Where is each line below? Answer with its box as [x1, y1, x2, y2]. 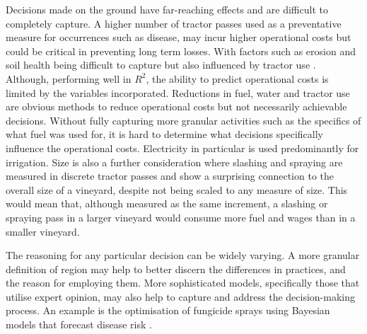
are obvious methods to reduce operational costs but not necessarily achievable [6, 99, 347, 114]
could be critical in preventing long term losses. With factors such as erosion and [6, 43, 356, 58]
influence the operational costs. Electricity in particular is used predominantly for [6, 140, 359, 155]
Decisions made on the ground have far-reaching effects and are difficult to [6, 2, 328, 16]
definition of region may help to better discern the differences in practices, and [6, 261, 346, 276]
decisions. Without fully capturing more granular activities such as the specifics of [6, 113, 361, 127]
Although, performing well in [6, 71, 132, 86]
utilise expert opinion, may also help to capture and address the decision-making [6, 289, 356, 304]
